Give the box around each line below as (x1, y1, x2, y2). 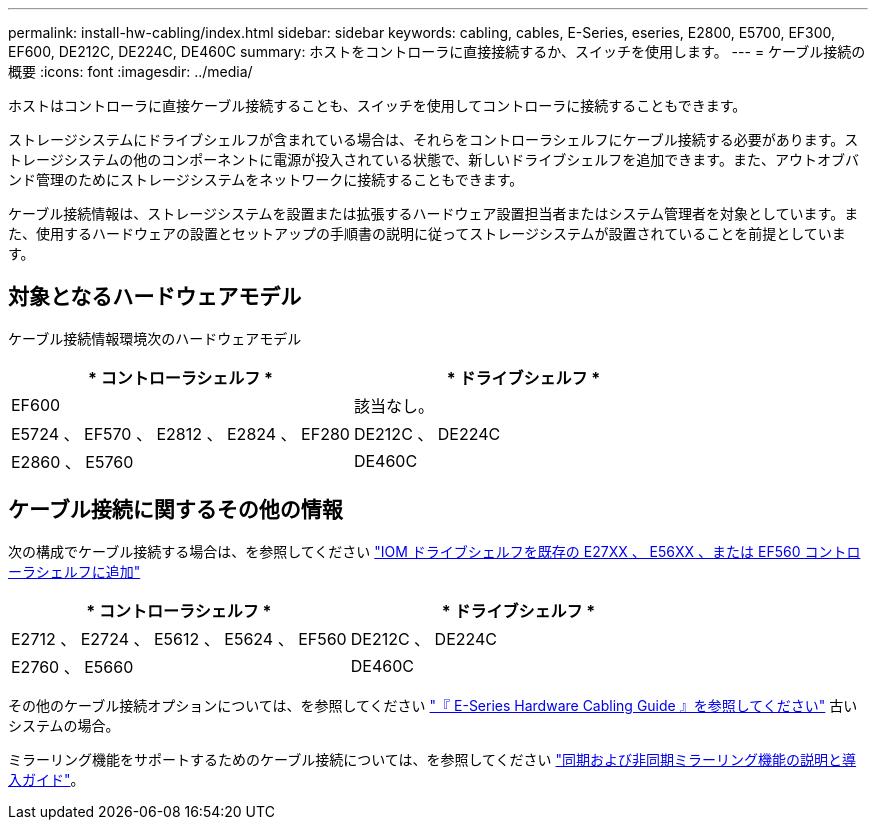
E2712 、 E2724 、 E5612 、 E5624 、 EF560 (11, 628, 347, 649)
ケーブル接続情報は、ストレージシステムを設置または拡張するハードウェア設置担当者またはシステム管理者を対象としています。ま (8, 205, 859, 222)
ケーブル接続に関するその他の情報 (8, 497, 343, 523)
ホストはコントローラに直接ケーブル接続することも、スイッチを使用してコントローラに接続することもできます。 (8, 97, 747, 114)
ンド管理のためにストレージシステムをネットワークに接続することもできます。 (8, 171, 524, 188)
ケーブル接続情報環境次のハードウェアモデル (8, 329, 302, 347)
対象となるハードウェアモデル (8, 284, 302, 310)
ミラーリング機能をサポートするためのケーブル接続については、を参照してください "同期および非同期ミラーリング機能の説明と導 (8, 750, 857, 768)
